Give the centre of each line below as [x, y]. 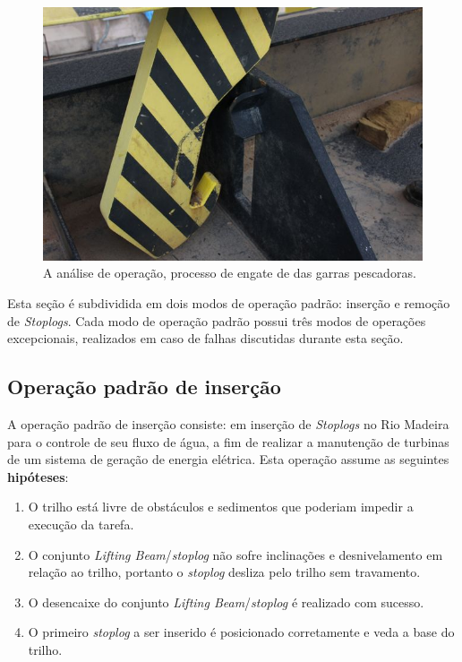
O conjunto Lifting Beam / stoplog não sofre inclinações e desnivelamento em [235, 554]
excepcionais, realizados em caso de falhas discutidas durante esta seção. [205, 338]
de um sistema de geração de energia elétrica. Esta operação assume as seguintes [228, 459]
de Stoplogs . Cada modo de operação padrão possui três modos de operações [217, 320]
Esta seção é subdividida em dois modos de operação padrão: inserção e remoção [229, 303]
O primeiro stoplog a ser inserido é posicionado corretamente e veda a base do [241, 632]
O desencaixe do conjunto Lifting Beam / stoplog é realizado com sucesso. [226, 602]
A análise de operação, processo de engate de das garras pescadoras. [230, 273]
